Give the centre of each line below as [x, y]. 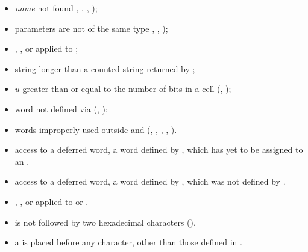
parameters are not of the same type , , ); [91, 28]
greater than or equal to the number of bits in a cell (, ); [127, 89]
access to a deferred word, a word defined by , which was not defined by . [150, 181]
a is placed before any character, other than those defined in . [128, 242]
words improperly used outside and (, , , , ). [96, 129]
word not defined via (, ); [61, 109]
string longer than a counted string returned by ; [105, 68]
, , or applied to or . [52, 201]
